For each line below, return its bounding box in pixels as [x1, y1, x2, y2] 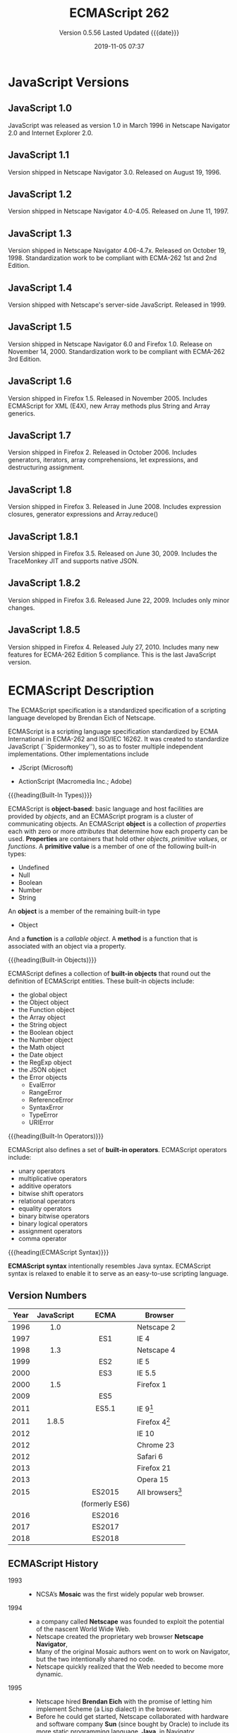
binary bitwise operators [18, 1211, 90, 1220]
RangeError [28, 1088, 63, 1096]
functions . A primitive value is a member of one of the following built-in [8, 842, 217, 850]
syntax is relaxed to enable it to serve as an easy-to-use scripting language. [8, 1269, 229, 1277]
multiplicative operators [18, 1174, 87, 1182]
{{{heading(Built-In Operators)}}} [8, 1132, 104, 1140]
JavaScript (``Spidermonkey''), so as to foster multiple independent [8, 742, 204, 751]
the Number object [18, 1035, 73, 1044]
